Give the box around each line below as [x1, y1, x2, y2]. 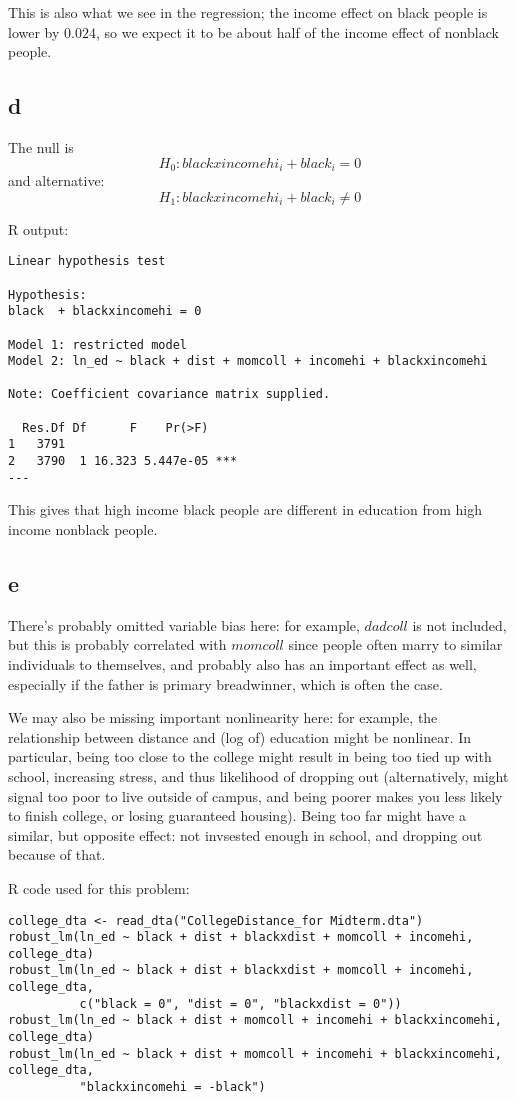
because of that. [8, 844, 106, 865]
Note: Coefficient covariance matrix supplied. [8, 387, 331, 402]
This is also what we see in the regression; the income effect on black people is [8, 2, 488, 22]
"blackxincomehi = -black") [79, 1080, 266, 1095]
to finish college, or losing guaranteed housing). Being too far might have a [8, 805, 466, 826]
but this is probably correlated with [8, 634, 227, 655]
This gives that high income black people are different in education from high [8, 499, 482, 520]
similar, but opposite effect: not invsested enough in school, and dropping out [8, 824, 483, 845]
